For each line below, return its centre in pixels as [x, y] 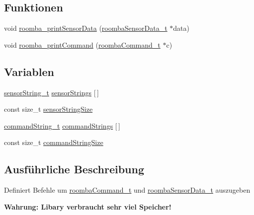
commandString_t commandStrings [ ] [62, 125]
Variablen [29, 71]
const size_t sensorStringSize [48, 109]
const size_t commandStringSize [54, 142]
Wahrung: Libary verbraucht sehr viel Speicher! [88, 206]
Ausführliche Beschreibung [74, 169]
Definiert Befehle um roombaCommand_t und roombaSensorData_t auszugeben [127, 190]
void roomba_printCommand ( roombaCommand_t [82, 44]
